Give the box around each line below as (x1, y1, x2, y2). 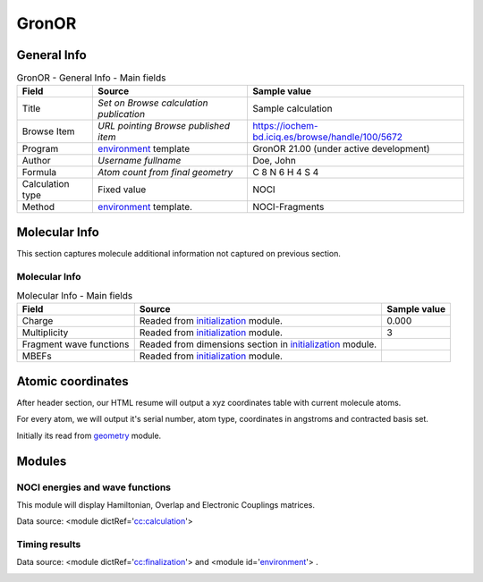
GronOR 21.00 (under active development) (251, 143, 430, 156)
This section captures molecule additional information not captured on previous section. (16, 248, 342, 258)
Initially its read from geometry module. (16, 430, 162, 441)
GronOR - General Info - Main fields (16, 72, 166, 84)
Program (21, 143, 59, 156)
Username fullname (97, 155, 182, 167)
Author (21, 155, 51, 167)
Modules (16, 453, 67, 468)
